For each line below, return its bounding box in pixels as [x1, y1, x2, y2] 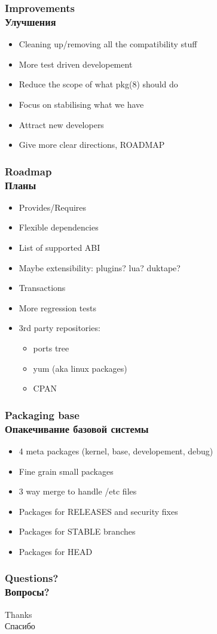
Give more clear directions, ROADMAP [19, 138, 165, 151]
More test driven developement [19, 57, 133, 70]
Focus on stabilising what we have [19, 98, 144, 110]
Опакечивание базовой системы [5, 421, 149, 436]
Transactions [19, 281, 66, 294]
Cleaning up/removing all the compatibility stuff [19, 38, 197, 50]
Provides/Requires [19, 201, 87, 213]
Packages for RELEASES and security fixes [19, 505, 178, 517]
